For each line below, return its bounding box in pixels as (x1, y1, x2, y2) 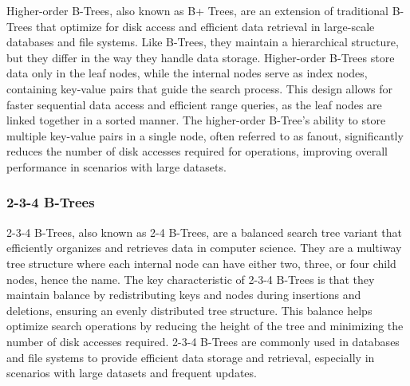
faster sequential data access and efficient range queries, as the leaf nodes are (6, 96, 382, 112)
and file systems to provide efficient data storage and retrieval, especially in (6, 349, 375, 365)
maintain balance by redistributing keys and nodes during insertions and (6, 286, 361, 303)
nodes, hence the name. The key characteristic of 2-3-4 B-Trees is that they (6, 270, 375, 287)
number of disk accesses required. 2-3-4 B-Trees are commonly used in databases (6, 333, 400, 349)
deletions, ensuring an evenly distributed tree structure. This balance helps (6, 301, 373, 318)
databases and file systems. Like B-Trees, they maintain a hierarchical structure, (6, 33, 399, 50)
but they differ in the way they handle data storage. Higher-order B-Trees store (6, 49, 395, 65)
